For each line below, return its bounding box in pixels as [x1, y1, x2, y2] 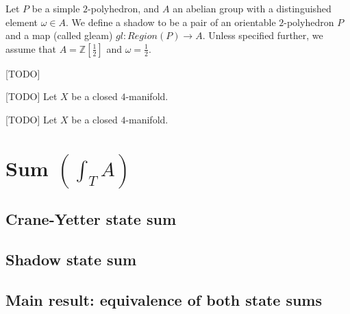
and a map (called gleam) [5, 28, 113, 43]
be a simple [32, 1, 80, 15]
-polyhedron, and [88, 1, 160, 15]
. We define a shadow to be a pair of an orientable [66, 14, 276, 29]
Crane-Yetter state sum [5, 208, 177, 230]
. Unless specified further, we [202, 28, 323, 43]
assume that [5, 41, 57, 56]
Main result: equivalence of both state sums [5, 289, 322, 310]
